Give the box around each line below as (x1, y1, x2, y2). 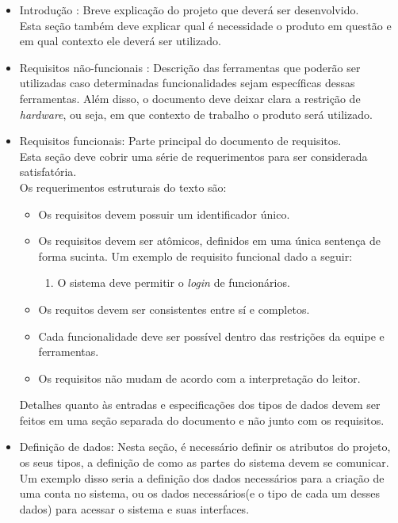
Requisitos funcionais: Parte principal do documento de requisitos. (19, 132, 342, 149)
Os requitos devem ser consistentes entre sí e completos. (38, 300, 310, 317)
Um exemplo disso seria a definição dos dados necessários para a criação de (19, 469, 385, 486)
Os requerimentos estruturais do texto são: (19, 178, 227, 195)
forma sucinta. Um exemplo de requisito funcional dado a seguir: (38, 247, 353, 264)
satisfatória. (19, 163, 77, 180)
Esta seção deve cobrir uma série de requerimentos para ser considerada (19, 147, 368, 164)
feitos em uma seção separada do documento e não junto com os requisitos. (19, 411, 385, 428)
